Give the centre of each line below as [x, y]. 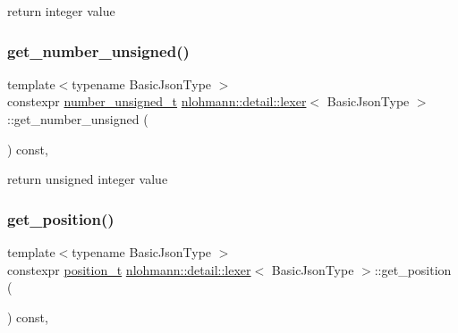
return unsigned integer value [88, 179]
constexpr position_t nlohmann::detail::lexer [129, 269]
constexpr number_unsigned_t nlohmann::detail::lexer [157, 101]
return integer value [61, 11]
